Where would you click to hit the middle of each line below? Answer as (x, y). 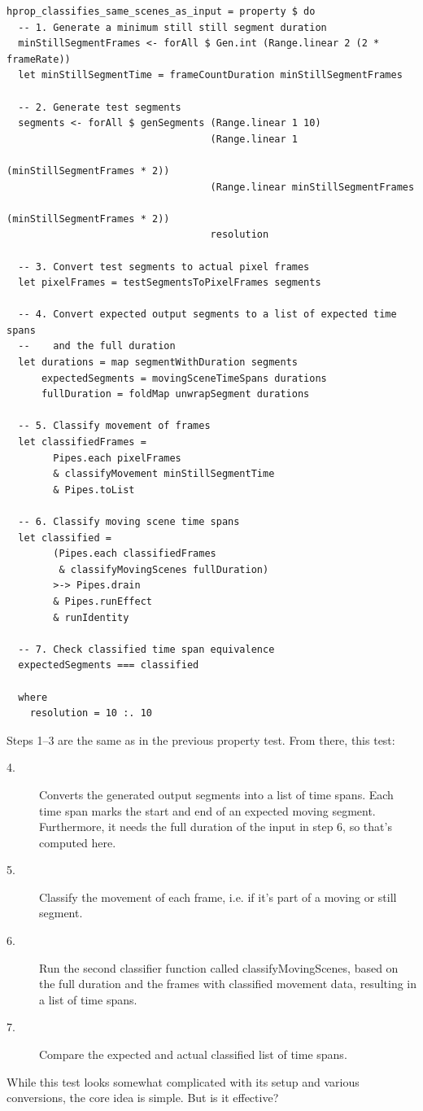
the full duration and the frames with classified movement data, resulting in (228, 984)
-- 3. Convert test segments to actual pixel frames (164, 267)
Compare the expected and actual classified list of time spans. (193, 1054)
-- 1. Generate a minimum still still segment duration (172, 27)
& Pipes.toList (94, 490)
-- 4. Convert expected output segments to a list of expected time (207, 315)
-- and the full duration (97, 346)
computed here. (78, 842)
